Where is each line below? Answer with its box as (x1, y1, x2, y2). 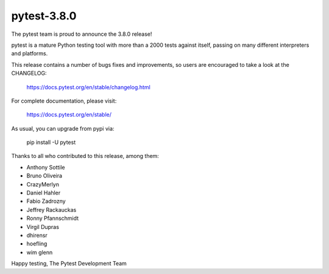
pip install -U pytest (26, 139, 76, 146)
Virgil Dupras (26, 223, 59, 230)
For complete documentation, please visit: (11, 97, 117, 104)
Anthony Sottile (26, 163, 65, 171)
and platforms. (11, 50, 48, 57)
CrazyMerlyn (26, 180, 59, 188)
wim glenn (26, 248, 53, 256)
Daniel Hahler (26, 189, 61, 197)
